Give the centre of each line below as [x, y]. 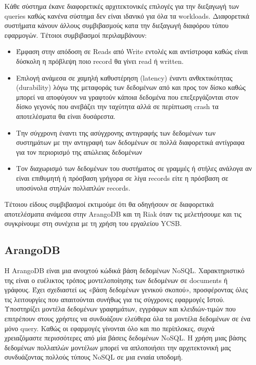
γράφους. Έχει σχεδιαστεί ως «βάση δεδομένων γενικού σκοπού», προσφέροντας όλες [126, 290]
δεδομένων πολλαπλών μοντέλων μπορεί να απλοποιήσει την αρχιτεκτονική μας [118, 347]
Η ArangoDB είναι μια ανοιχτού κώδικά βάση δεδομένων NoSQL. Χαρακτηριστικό [125, 270]
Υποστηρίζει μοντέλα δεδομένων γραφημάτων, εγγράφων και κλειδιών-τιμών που [120, 309]
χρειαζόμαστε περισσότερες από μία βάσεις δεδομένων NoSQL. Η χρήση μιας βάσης [125, 338]
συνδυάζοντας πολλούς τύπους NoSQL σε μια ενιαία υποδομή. [94, 357]
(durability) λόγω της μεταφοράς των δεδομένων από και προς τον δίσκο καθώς [131, 87]
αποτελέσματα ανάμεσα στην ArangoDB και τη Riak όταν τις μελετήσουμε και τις [123, 213]
